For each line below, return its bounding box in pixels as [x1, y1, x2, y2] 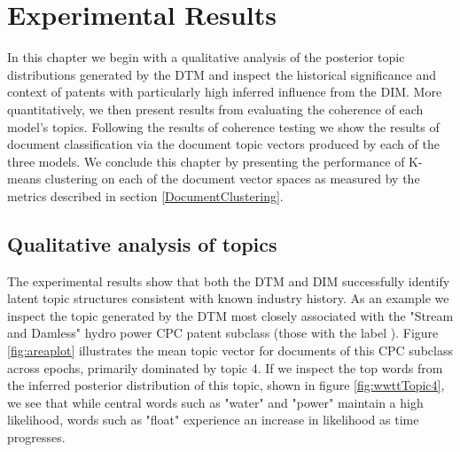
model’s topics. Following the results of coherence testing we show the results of [7, 117, 440, 136]
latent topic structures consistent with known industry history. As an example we [7, 289, 449, 308]
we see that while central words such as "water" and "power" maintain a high [7, 393, 424, 411]
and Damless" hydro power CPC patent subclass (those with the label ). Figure [7, 323, 439, 342]
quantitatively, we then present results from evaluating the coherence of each [7, 99, 424, 118]
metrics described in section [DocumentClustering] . [7, 186, 284, 205]
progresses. [7, 428, 66, 447]
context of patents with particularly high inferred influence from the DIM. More [7, 82, 442, 101]
